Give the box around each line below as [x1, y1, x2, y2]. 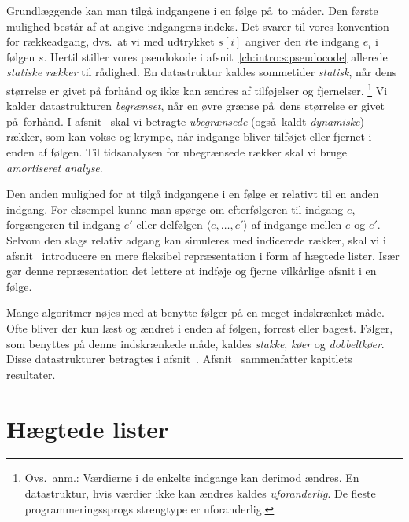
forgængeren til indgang [6, 216, 121, 233]
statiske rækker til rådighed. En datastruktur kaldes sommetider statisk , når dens [6, 64, 397, 80]
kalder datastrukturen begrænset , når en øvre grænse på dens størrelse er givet [6, 97, 385, 114]
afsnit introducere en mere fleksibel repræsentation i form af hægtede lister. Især [6, 247, 400, 263]
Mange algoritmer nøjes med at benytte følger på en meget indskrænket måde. [6, 304, 385, 321]
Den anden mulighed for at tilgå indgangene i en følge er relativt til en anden [6, 186, 379, 202]
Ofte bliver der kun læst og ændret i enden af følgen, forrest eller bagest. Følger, [6, 319, 393, 336]
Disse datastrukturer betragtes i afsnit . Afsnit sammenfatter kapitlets [6, 351, 352, 367]
